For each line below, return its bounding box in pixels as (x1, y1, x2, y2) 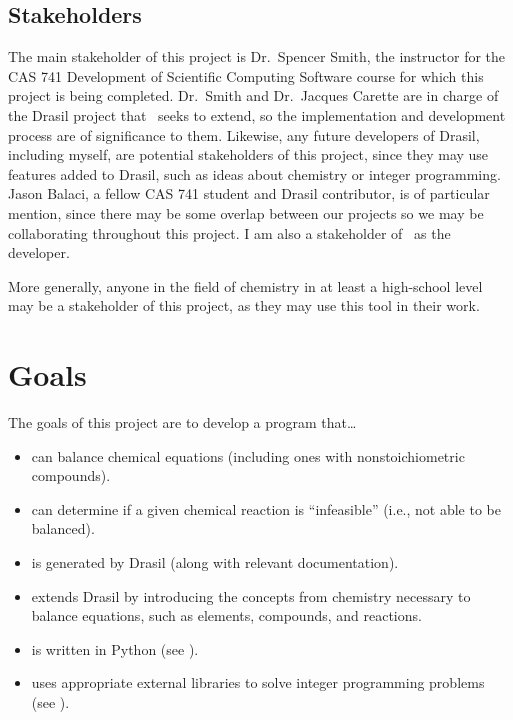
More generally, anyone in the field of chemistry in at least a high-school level (8, 275, 483, 296)
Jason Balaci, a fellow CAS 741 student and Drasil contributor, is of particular (8, 183, 490, 204)
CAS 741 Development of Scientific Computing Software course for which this (8, 65, 484, 86)
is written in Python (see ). (31, 638, 199, 659)
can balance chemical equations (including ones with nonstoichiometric (31, 445, 465, 466)
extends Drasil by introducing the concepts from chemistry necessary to (31, 585, 471, 606)
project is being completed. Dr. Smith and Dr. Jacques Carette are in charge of (8, 85, 499, 106)
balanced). (31, 518, 95, 539)
